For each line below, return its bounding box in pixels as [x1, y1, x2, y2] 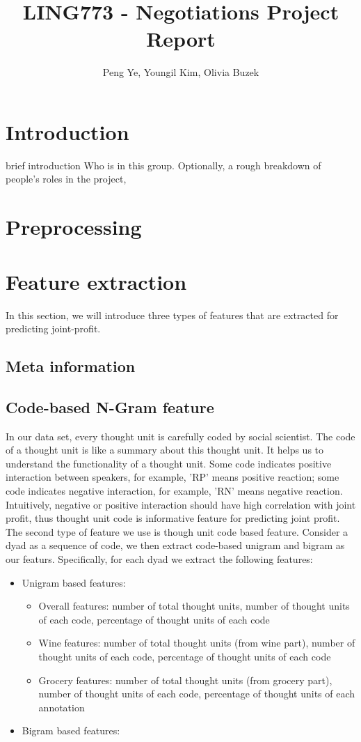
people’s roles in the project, [6, 171, 127, 186]
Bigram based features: [22, 723, 120, 738]
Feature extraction [6, 267, 187, 295]
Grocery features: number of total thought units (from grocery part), [38, 672, 332, 687]
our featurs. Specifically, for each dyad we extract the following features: [6, 552, 313, 566]
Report [146, 24, 216, 53]
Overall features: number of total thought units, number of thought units [38, 598, 350, 613]
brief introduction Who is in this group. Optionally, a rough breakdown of [6, 157, 321, 172]
